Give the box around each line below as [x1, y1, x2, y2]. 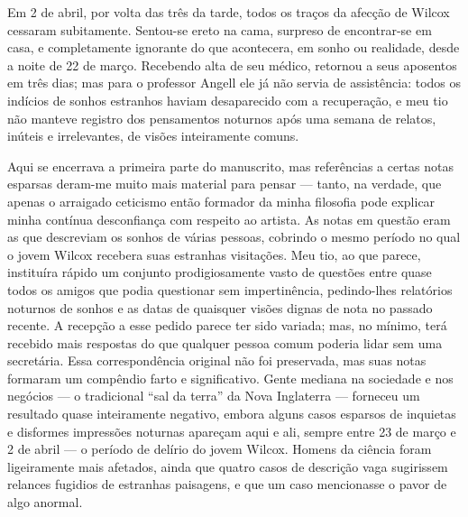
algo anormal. [7, 493, 83, 512]
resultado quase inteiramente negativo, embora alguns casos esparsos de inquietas [7, 404, 456, 423]
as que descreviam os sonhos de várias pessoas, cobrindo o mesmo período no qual [7, 227, 461, 246]
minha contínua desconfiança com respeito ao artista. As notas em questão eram [7, 209, 451, 228]
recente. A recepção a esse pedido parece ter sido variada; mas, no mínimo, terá [7, 316, 447, 335]
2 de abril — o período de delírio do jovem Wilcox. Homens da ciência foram [7, 439, 432, 458]
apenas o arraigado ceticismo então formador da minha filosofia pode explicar [7, 191, 436, 210]
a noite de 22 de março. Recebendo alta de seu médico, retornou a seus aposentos [7, 55, 457, 74]
